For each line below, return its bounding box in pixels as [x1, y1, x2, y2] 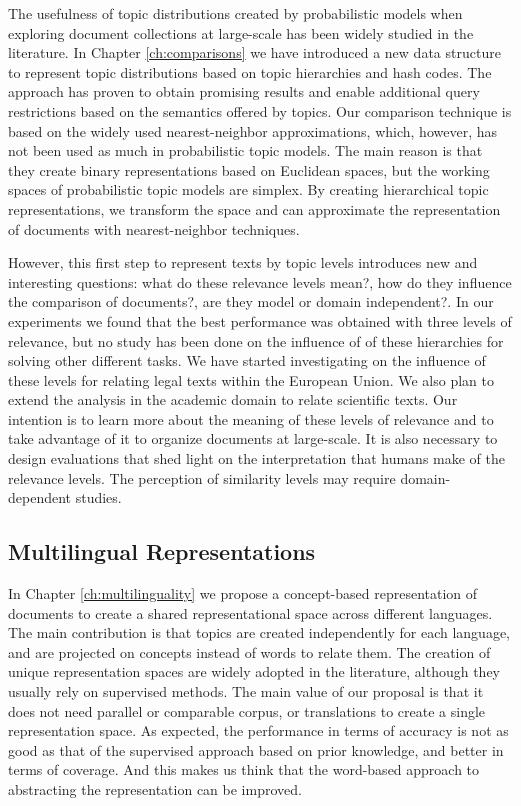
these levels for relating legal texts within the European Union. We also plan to [8, 369, 494, 390]
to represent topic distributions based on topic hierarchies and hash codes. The [8, 61, 492, 82]
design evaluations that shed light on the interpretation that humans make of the [8, 448, 506, 469]
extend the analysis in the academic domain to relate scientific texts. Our [8, 389, 458, 410]
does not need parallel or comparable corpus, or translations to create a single [8, 700, 486, 721]
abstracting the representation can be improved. [8, 778, 302, 799]
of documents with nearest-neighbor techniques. [8, 218, 300, 239]
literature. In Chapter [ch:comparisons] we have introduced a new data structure [8, 42, 501, 63]
